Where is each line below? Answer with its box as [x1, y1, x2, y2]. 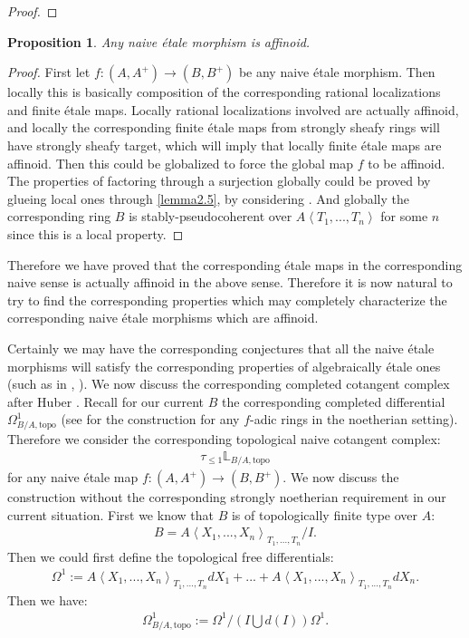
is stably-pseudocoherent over [129, 207, 292, 226]
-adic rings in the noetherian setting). [250, 410, 458, 429]
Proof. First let [7, 63, 91, 82]
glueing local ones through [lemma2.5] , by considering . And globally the [7, 188, 410, 208]
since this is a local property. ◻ [7, 224, 184, 243]
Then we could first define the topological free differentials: [7, 546, 334, 565]
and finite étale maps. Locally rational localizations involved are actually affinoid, [7, 100, 459, 119]
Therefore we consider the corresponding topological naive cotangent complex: [7, 430, 441, 449]
